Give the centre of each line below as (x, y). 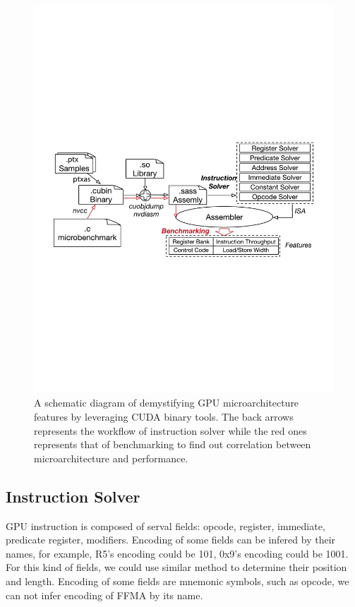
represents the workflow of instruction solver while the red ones (170, 430)
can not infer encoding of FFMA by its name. (104, 595)
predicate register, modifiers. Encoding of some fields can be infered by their (171, 540)
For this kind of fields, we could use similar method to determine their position (176, 567)
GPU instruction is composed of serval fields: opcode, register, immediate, (166, 525)
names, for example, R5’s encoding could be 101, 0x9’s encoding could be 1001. (177, 553)
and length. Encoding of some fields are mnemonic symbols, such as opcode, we (177, 581)
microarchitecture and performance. (111, 458)
